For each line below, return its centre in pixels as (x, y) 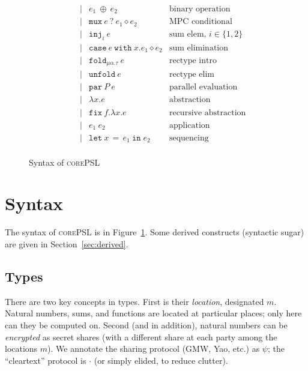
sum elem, (188, 35)
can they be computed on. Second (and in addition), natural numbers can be (146, 324)
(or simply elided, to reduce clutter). (161, 360)
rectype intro (193, 60)
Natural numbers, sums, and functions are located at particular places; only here (153, 313)
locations (21, 348)
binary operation (200, 9)
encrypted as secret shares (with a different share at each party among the (141, 336)
